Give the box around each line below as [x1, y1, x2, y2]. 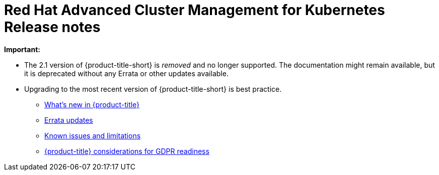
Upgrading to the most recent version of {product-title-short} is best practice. [24, 84, 282, 93]
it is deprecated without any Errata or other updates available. [24, 69, 229, 78]
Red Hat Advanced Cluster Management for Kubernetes [4, 2, 385, 19]
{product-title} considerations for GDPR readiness [44, 146, 209, 155]
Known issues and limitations [44, 131, 141, 140]
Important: [4, 45, 40, 54]
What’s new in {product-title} [44, 100, 140, 109]
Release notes [4, 19, 101, 36]
